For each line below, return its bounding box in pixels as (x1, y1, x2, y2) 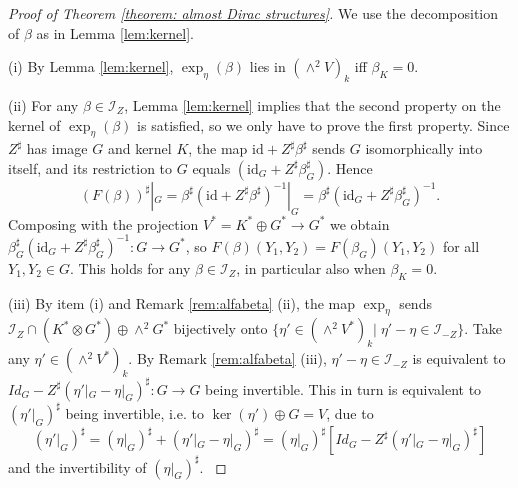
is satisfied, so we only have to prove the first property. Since (137, 114, 510, 135)
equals (192, 157, 231, 178)
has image (26, 138, 88, 159)
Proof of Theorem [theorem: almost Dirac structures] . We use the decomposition (8, 3, 499, 23)
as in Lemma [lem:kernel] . (36, 22, 194, 43)
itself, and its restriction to (8, 157, 173, 178)
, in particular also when (236, 257, 386, 278)
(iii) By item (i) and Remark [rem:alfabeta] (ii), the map (8, 292, 355, 313)
